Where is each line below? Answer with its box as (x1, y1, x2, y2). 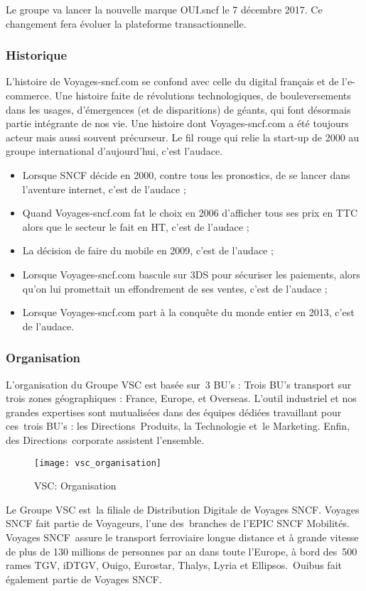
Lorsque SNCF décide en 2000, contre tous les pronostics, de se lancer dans (22, 167, 350, 182)
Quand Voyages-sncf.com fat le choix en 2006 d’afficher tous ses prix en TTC (22, 205, 358, 220)
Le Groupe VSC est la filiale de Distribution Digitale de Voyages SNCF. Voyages (6, 501, 360, 516)
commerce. (6, 88, 52, 102)
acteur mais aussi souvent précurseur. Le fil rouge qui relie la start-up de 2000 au (6, 129, 360, 144)
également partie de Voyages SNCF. (6, 571, 162, 586)
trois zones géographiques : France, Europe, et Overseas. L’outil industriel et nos (6, 391, 357, 406)
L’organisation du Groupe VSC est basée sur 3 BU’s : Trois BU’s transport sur (6, 376, 352, 391)
